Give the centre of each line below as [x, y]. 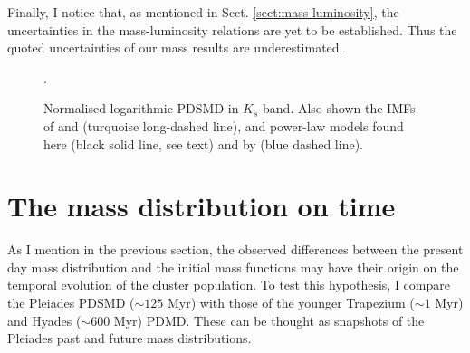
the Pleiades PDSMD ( [71, 303]
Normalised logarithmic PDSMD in [141, 108]
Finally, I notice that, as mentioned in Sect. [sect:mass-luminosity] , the [203, 12]
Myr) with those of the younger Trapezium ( [291, 303]
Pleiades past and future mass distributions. [129, 338]
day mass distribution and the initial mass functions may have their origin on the [233, 267]
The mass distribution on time [201, 206]
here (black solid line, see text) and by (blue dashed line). [203, 143]
